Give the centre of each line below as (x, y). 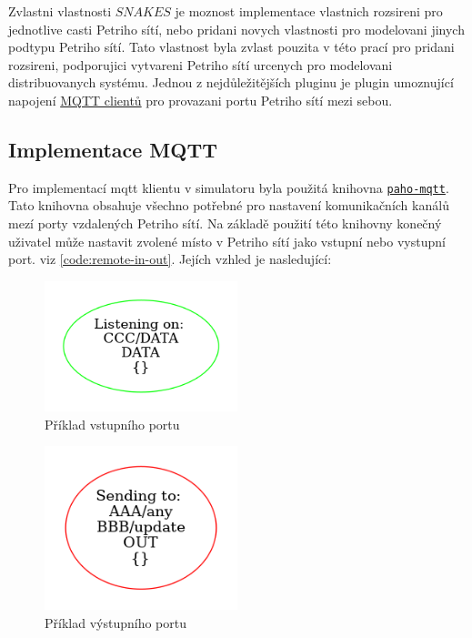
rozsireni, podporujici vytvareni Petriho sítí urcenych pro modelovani (201, 64)
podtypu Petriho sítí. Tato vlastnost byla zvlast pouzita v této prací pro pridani (231, 47)
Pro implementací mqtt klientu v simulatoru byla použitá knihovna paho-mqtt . (229, 187)
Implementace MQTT (113, 149)
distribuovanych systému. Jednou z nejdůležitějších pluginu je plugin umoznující (231, 82)
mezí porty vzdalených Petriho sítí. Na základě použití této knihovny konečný (225, 223)
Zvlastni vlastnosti (60, 11)
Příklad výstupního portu (115, 622)
